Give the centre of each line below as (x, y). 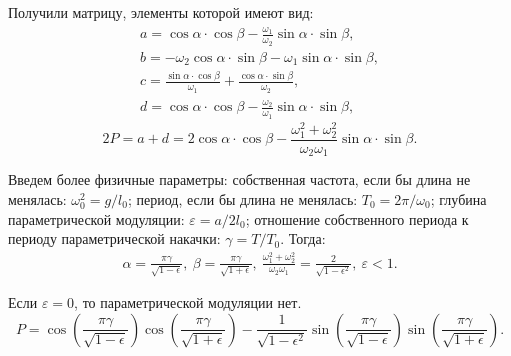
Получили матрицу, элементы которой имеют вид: (161, 12)
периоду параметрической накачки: (114, 238)
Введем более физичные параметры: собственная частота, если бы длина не (239, 179)
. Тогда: (303, 238)
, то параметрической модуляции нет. (188, 302)
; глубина (458, 198)
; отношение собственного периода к (357, 218)
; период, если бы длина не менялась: (242, 198)
